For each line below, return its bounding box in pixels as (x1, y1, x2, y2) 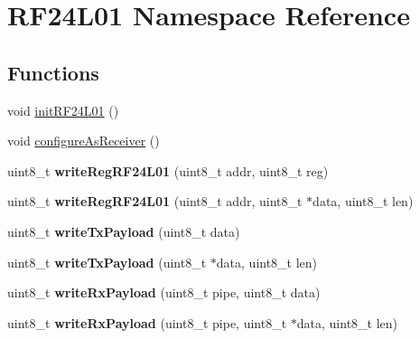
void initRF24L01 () (7, 100, 119, 119)
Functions (7, 58, 99, 86)
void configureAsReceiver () (7, 131, 160, 150)
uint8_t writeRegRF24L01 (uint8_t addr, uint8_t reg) (7, 161, 329, 180)
